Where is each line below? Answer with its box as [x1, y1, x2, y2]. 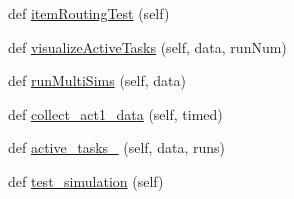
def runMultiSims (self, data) [8, 70, 186, 91]
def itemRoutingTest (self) [8, 3, 170, 23]
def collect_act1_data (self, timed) [8, 103, 223, 124]
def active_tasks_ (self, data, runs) [8, 137, 225, 158]
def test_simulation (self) [8, 170, 164, 191]
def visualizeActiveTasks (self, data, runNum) [8, 36, 287, 57]
